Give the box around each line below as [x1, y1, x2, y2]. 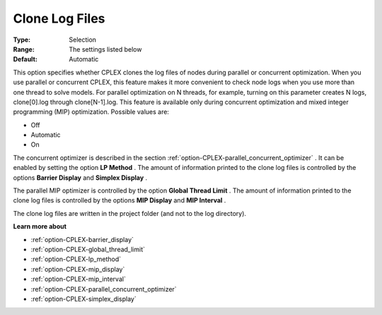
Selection [69, 35, 97, 44]
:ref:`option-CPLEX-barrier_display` [30, 235, 134, 244]
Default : [13, 55, 38, 64]
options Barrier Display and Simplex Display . [13, 173, 148, 182]
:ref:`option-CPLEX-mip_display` [30, 265, 125, 273]
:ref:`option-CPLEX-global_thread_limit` [30, 245, 145, 253]
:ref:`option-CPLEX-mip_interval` [30, 275, 127, 283]
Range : [13, 45, 35, 53]
